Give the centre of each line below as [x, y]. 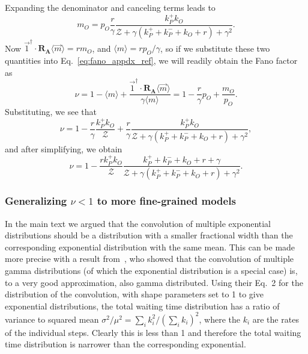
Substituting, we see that [51, 111]
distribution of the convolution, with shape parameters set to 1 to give [134, 294]
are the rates [276, 319]
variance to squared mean [52, 319]
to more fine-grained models [166, 201]
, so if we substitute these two [215, 48]
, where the [219, 319]
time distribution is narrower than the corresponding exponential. [125, 344]
